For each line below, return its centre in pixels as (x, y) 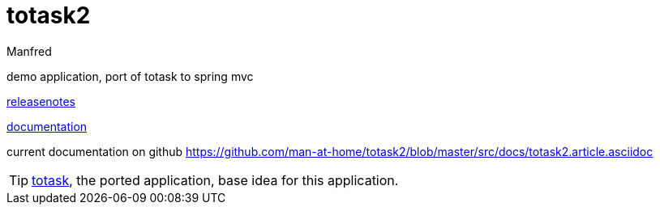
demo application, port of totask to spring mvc (130, 76)
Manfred (29, 51)
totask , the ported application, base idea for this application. (215, 180)
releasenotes (41, 101)
